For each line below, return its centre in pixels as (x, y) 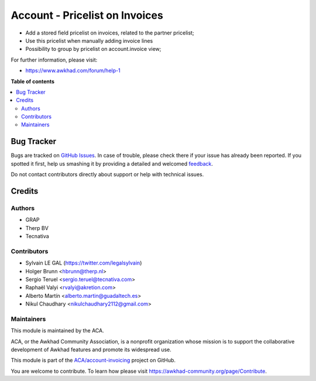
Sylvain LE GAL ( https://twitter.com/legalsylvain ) (84, 263)
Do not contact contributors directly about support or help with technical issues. (107, 174)
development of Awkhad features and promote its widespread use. (91, 350)
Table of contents (33, 81)
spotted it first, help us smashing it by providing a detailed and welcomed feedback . (112, 163)
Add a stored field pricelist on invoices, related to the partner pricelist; (110, 33)
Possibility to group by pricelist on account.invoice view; (93, 49)
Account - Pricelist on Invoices (87, 15)
